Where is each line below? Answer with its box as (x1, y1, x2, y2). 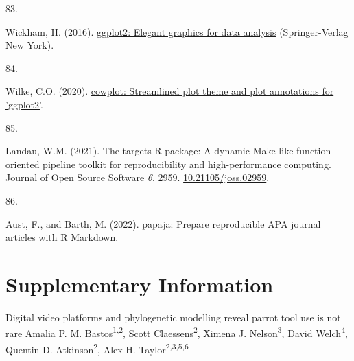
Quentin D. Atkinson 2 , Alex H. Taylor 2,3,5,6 (5, 340, 189, 356)
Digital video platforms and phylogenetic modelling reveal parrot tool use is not (5, 310, 341, 324)
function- (296, 143, 334, 158)
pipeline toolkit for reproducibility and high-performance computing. (43, 156, 331, 171)
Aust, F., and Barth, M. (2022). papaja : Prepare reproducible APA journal (5, 216, 321, 231)
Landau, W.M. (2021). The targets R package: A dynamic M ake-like (5, 143, 294, 158)
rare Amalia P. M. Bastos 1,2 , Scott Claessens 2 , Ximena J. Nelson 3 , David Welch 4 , (5, 324, 348, 340)
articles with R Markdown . (5, 230, 119, 244)
